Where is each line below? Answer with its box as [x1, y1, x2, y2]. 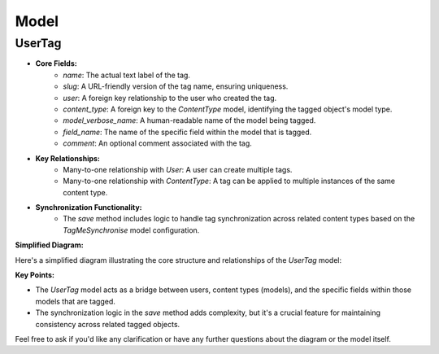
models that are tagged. [35, 296, 115, 306]
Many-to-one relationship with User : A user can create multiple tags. [63, 164, 293, 174]
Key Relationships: [35, 153, 101, 163]
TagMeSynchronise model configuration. [63, 225, 200, 235]
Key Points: [15, 270, 54, 280]
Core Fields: [35, 59, 77, 68]
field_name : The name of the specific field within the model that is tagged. [63, 127, 312, 137]
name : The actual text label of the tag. [63, 70, 191, 80]
